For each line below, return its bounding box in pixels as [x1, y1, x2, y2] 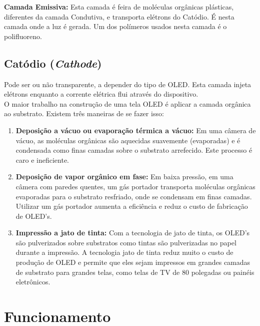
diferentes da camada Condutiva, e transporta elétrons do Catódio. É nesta [4, 11, 234, 22]
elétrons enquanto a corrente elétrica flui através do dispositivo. [4, 89, 198, 99]
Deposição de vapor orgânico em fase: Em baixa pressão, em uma [15, 171, 233, 182]
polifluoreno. [4, 31, 42, 41]
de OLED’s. [15, 210, 52, 221]
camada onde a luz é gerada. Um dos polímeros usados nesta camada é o [4, 21, 227, 32]
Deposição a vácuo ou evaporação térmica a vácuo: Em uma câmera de [15, 125, 256, 135]
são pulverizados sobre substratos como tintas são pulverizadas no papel [15, 237, 236, 247]
